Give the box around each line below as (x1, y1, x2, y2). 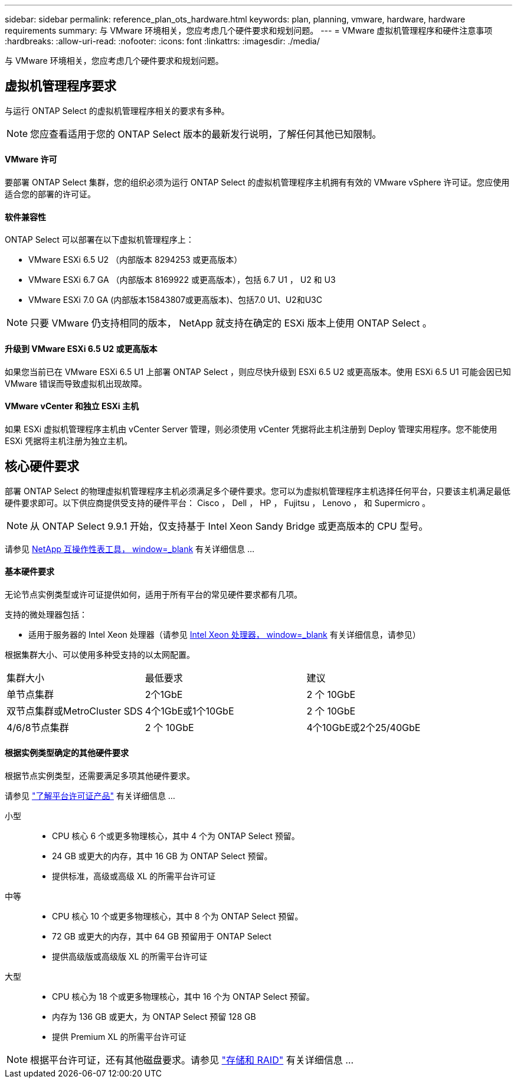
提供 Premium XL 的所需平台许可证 (52, 1032, 186, 1042)
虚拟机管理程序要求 (5, 79, 116, 94)
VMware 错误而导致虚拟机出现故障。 (5, 378, 147, 389)
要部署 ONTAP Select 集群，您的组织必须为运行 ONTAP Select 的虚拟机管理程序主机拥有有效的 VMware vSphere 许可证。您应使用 (5, 177, 510, 188)
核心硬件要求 (5, 459, 79, 474)
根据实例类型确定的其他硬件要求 (5, 748, 129, 758)
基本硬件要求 (5, 566, 54, 577)
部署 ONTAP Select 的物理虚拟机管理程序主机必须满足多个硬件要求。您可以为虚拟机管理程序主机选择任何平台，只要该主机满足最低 (5, 485, 511, 496)
